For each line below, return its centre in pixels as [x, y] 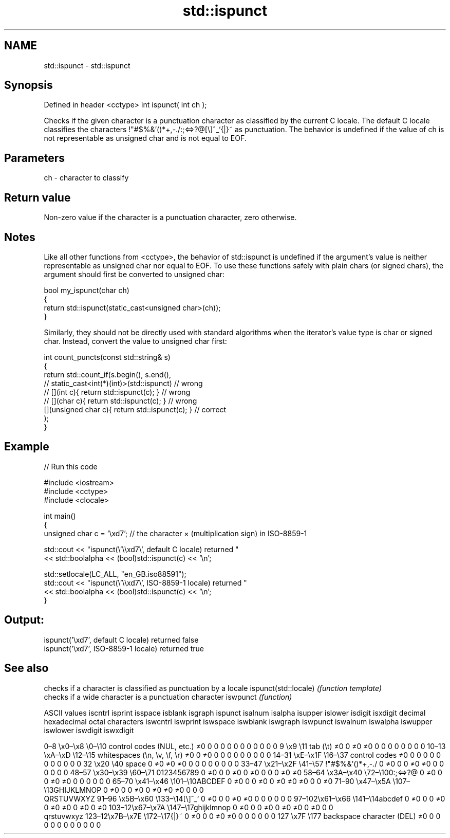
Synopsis [29, 85]
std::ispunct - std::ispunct [87, 65]
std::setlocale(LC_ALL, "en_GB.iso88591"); [115, 574]
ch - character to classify [86, 178]
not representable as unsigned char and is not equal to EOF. [145, 138]
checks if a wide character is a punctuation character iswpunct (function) [168, 697]
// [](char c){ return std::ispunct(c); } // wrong [120, 400]
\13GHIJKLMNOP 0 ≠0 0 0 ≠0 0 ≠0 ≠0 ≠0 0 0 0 [124, 790]
